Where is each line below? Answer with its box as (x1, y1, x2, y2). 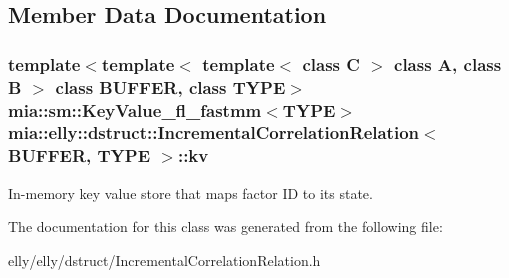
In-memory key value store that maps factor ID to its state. (8, 182, 373, 203)
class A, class (394, 51, 502, 76)
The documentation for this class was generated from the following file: (8, 216, 443, 237)
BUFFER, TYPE (8, 143, 151, 168)
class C (302, 51, 360, 76)
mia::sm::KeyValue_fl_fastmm (8, 97, 262, 122)
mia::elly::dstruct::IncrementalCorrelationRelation (8, 120, 420, 145)
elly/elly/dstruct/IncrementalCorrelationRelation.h (8, 249, 321, 270)
